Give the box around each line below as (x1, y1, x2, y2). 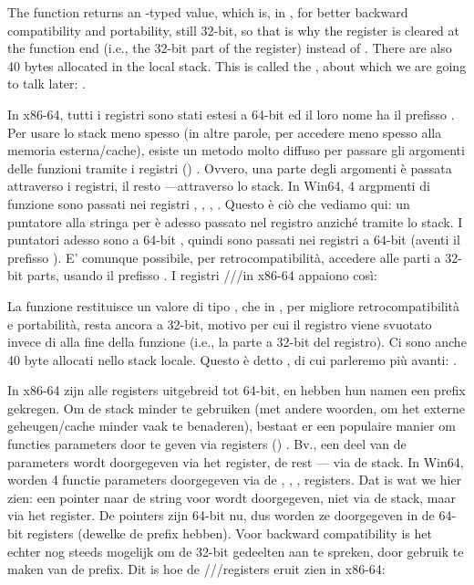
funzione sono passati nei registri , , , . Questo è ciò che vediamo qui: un (7, 193, 410, 213)
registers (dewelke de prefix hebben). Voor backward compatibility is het (26, 524, 432, 543)
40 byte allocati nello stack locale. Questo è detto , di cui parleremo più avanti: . (7, 350, 457, 369)
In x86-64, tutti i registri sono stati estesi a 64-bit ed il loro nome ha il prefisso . (7, 104, 455, 123)
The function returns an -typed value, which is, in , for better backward (7, 3, 408, 21)
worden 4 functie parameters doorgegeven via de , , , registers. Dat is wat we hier (7, 470, 462, 489)
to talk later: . (7, 74, 86, 93)
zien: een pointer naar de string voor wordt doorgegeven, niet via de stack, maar (7, 487, 456, 507)
